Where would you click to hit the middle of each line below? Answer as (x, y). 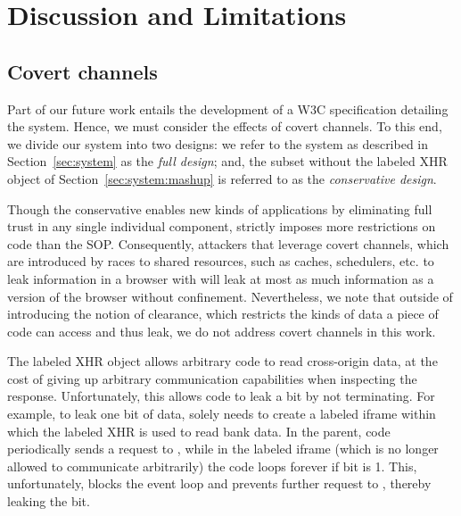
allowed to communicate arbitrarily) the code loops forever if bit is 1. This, (212, 466)
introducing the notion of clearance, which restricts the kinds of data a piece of (223, 314)
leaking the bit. (49, 501)
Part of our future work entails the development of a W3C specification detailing (228, 108)
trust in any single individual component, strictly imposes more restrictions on (222, 226)
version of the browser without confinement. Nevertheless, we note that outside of (230, 296)
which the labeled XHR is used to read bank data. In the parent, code (199, 431)
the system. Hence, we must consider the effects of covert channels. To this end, (225, 126)
